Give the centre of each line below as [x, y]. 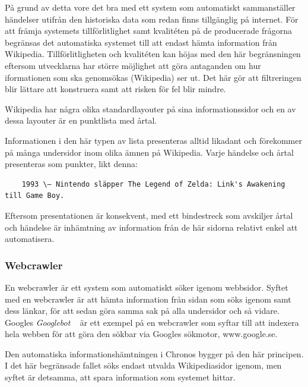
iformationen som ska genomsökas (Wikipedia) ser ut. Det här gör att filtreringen [153, 77]
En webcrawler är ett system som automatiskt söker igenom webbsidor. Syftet [147, 287]
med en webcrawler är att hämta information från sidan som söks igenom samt [148, 299]
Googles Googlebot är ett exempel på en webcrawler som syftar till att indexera [152, 322]
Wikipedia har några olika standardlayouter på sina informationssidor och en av [150, 108]
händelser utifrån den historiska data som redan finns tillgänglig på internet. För [152, 19]
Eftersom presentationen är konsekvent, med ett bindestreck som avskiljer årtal [149, 215]
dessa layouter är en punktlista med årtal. [81, 120]
